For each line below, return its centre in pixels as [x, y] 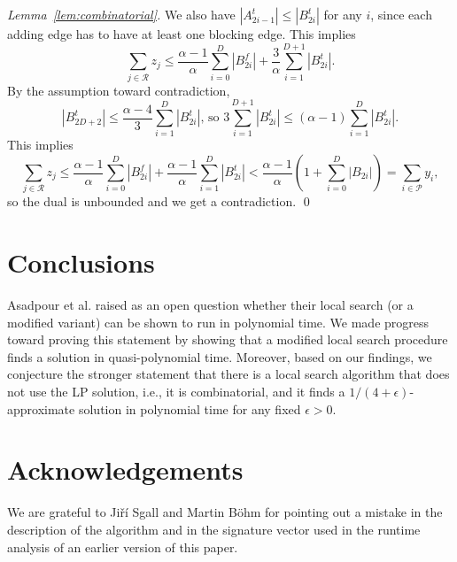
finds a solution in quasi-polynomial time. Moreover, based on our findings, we [220, 356]
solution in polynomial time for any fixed [190, 408]
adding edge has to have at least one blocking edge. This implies [182, 34]
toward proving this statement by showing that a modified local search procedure [228, 339]
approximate [41, 408]
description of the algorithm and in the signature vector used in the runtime [214, 529]
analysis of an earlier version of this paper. [123, 547]
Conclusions [81, 262]
